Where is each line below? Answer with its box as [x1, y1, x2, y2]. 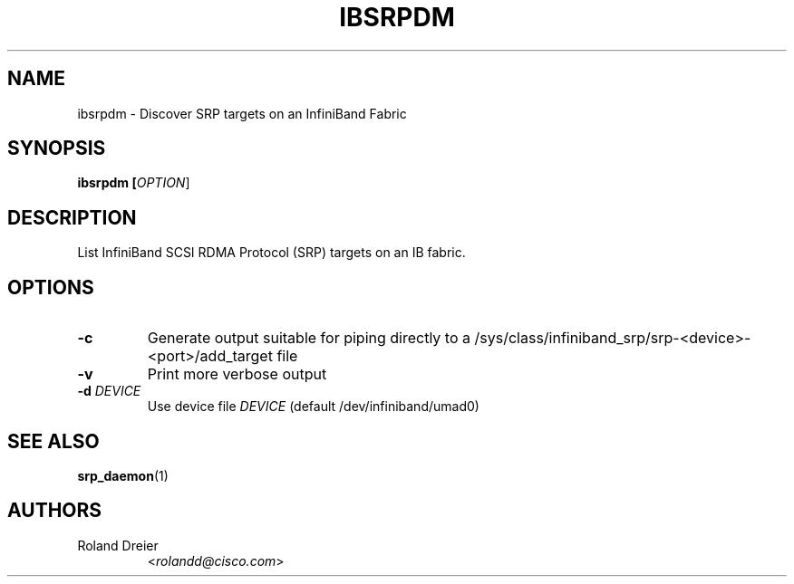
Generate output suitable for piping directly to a [147, 329, 471, 348]
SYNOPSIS [7, 137, 106, 160]
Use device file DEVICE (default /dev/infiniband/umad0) [147, 398, 479, 415]
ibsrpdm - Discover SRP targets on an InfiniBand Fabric [77, 105, 407, 121]
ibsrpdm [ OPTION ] [77, 175, 190, 191]
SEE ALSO [7, 429, 100, 453]
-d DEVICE [77, 383, 141, 399]
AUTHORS [7, 499, 102, 522]
